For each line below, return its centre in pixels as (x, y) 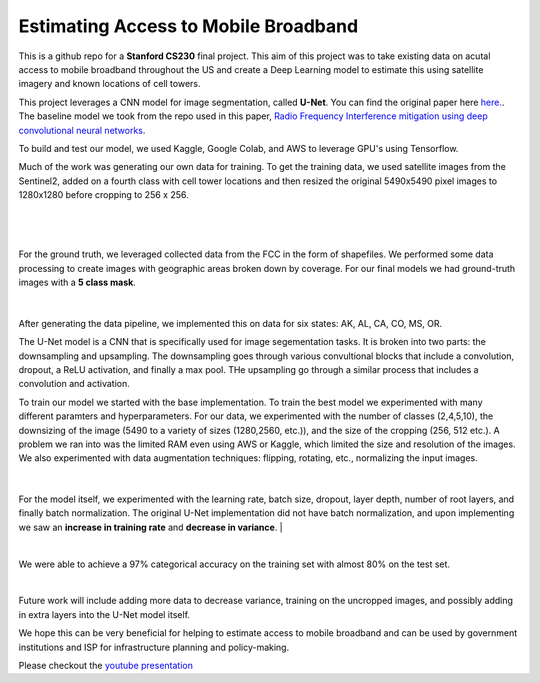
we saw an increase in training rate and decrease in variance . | (151, 527)
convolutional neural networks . (82, 130)
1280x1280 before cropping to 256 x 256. (103, 195)
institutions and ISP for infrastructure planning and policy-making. (154, 647)
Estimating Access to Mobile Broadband (188, 26)
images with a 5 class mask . (77, 282)
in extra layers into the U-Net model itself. (104, 614)
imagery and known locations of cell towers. (109, 84)
